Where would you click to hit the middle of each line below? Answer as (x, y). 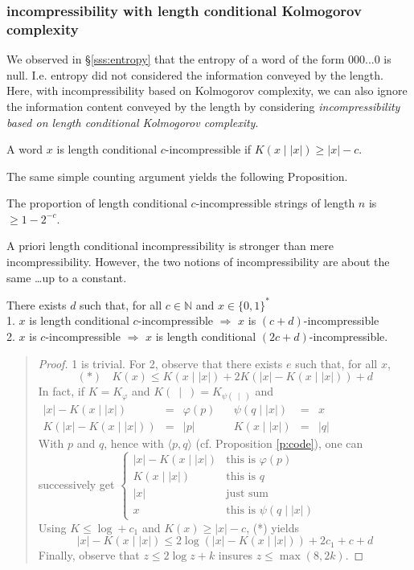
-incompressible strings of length (275, 203)
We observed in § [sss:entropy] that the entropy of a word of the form (176, 59)
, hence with (134, 443)
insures (236, 555)
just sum (247, 494)
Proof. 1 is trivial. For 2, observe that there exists (160, 363)
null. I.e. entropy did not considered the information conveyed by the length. (195, 74)
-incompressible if (208, 149)
